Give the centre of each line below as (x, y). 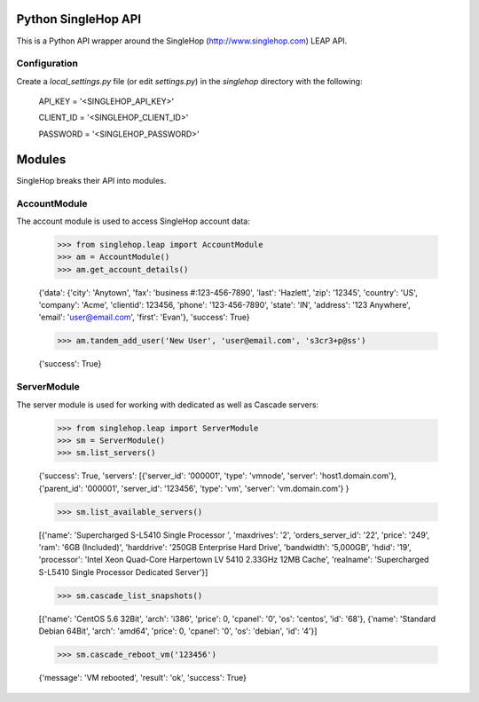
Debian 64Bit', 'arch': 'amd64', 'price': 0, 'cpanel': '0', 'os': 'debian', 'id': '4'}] (178, 631)
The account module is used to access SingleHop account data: (133, 221)
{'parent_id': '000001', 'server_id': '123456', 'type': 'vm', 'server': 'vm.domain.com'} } (194, 488)
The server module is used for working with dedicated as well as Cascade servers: (168, 405)
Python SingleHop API (79, 19)
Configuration (47, 64)
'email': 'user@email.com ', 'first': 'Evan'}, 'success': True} (144, 317)
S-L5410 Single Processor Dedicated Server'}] (123, 572)
